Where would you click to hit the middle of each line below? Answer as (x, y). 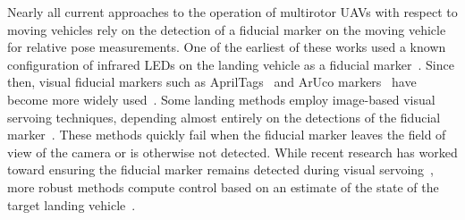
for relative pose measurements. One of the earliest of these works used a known (227, 47)
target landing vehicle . (72, 204)
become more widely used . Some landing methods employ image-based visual (221, 99)
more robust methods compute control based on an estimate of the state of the (223, 186)
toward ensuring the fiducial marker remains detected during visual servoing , (221, 169)
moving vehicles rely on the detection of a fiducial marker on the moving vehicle (227, 29)
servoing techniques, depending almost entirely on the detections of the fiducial (224, 117)
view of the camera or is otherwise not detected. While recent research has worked (232, 152)
